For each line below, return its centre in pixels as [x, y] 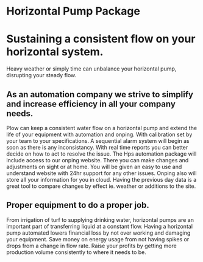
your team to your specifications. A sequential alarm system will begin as [98, 140]
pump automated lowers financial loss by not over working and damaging [98, 233]
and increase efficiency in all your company [91, 104]
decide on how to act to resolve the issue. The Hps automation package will [101, 154]
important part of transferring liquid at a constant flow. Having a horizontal [100, 226]
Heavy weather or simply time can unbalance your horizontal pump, [91, 69]
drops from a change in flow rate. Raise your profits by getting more [91, 246]
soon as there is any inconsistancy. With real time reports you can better [97, 147]
